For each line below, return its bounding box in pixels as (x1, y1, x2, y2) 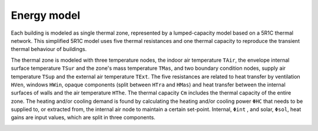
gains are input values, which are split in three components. (11, 114, 155, 121)
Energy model (11, 9, 81, 22)
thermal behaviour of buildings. (11, 46, 87, 53)
